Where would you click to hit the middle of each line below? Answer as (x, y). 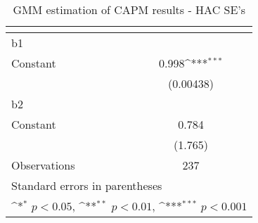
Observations (43, 165)
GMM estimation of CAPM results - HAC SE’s (129, 9)
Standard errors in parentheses (87, 185)
